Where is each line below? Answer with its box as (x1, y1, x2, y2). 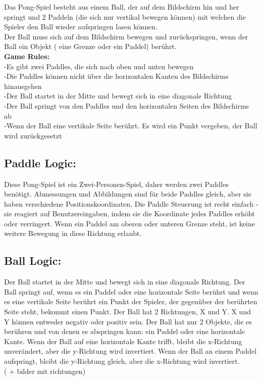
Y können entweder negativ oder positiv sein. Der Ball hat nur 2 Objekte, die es (4, 316, 252, 326)
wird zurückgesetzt (4, 130, 62, 140)
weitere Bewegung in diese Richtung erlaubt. (4, 228, 142, 239)
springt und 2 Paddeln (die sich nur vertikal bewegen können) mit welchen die (4, 11, 246, 22)
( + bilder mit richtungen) (4, 365, 86, 376)
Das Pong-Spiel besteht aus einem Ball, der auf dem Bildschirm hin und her (4, 2, 239, 12)
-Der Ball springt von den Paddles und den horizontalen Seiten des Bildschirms (4, 100, 249, 111)
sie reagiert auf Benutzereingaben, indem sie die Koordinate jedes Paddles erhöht (4, 208, 255, 219)
